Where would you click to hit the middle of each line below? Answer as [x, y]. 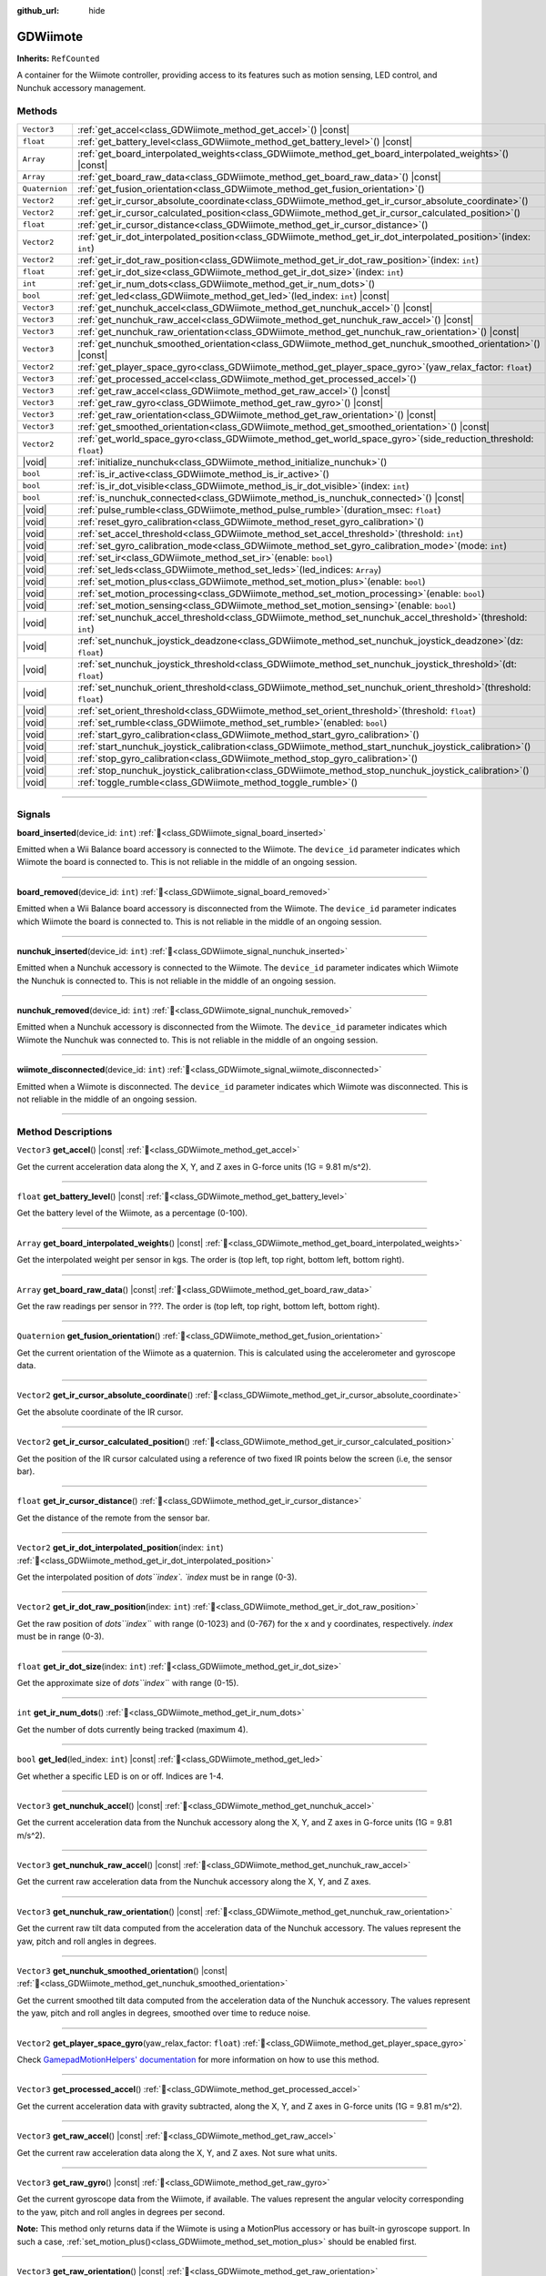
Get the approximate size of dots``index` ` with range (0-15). [128, 1682]
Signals [34, 815]
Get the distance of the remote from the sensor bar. [113, 1518]
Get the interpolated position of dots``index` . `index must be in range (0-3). [157, 1577]
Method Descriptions [65, 1132]
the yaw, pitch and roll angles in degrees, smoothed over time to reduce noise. [164, 2013]
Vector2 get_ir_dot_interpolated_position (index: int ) [120, 1548]
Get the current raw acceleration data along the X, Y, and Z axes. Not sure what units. [177, 2152]
